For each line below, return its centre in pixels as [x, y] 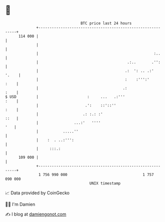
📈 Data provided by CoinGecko [37, 193]
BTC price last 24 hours [106, 23]
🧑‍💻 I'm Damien [20, 204]
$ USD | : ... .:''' [65, 97]
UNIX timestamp [105, 183]
